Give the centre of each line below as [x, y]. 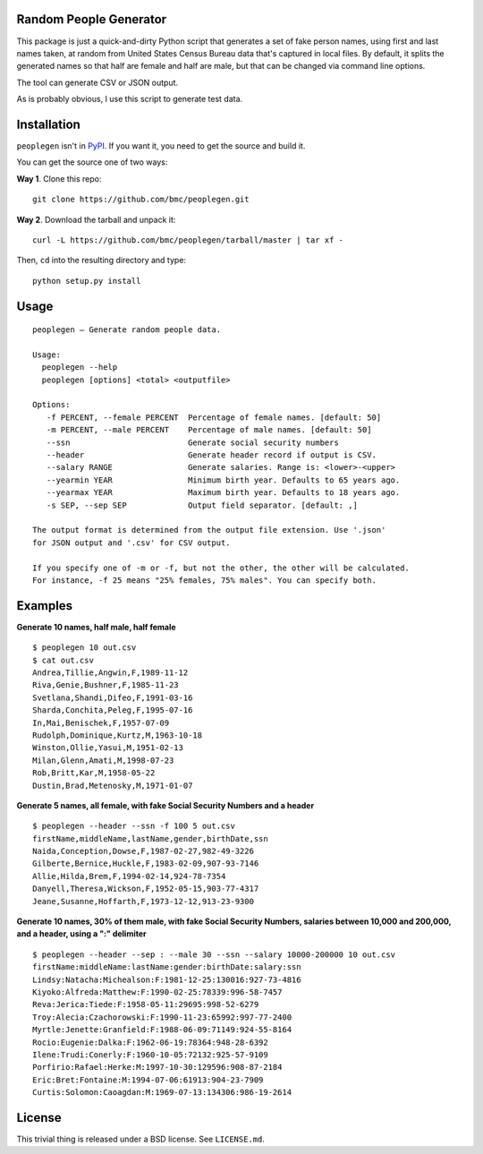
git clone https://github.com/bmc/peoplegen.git [141, 200]
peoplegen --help [80, 368]
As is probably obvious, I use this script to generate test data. [130, 99]
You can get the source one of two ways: [92, 162]
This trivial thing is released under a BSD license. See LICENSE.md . [141, 1139]
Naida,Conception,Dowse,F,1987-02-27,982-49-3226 [144, 851]
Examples [45, 606]
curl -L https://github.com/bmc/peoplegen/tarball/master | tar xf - [188, 240]
